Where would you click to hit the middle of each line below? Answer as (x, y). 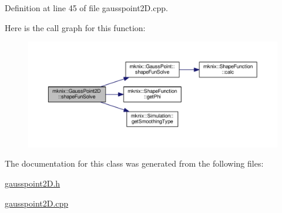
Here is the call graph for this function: (75, 27)
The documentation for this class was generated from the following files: (134, 163)
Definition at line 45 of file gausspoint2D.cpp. (86, 8)
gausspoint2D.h (33, 183)
